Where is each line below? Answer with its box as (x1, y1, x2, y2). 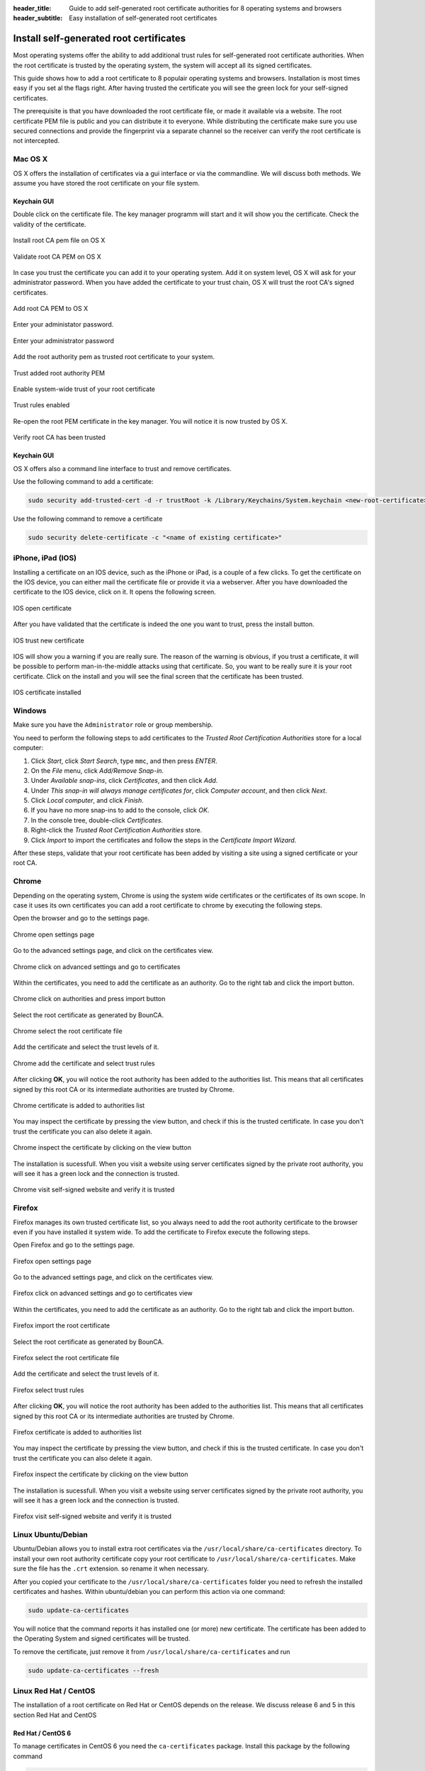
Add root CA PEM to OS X (13, 305, 89, 313)
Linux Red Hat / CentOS (13, 1686, 96, 1696)
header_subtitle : (13, 14, 63, 23)
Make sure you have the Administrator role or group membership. (13, 720, 213, 729)
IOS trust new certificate (13, 636, 84, 645)
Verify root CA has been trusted (13, 433, 106, 442)
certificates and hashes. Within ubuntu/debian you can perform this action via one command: (13, 1588, 286, 1596)
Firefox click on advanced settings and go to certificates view (13, 1289, 193, 1298)
